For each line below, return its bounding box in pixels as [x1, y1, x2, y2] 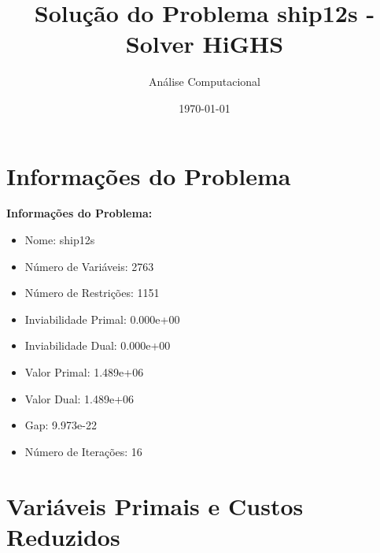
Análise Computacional [148, 73, 261, 90]
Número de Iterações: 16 [24, 443, 142, 459]
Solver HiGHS [125, 28, 284, 60]
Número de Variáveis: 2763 [24, 258, 154, 274]
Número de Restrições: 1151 [24, 284, 160, 301]
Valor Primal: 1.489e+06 [24, 364, 144, 380]
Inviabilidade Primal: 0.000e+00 [24, 310, 180, 327]
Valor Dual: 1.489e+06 [24, 390, 135, 406]
